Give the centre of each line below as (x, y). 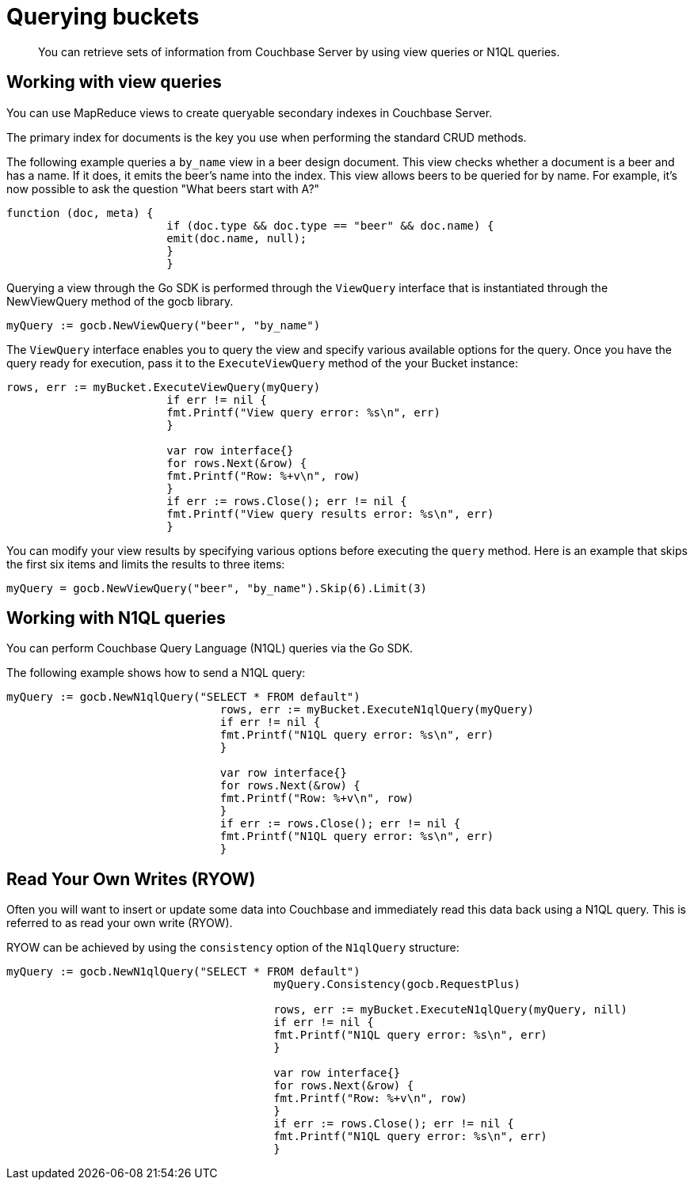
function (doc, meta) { (80, 213)
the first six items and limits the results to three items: (146, 564)
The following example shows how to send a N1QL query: (156, 673)
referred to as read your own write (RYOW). (120, 923)
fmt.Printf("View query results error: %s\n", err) (330, 513)
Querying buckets (103, 17)
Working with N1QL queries (116, 618)
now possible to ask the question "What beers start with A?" (163, 188)
